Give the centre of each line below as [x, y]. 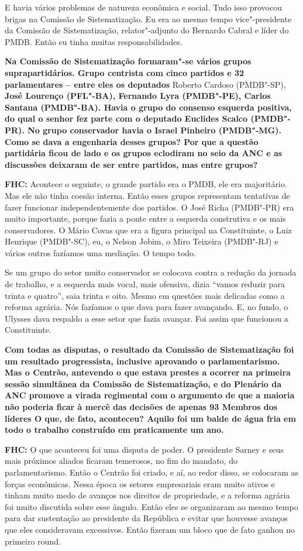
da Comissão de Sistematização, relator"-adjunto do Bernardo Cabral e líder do [147, 30]
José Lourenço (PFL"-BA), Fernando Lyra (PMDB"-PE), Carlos [138, 96]
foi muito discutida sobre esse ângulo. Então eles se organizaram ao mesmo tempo [151, 506]
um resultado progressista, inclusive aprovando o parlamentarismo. [142, 361]
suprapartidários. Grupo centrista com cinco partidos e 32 [124, 72]
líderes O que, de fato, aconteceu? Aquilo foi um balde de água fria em [150, 418]
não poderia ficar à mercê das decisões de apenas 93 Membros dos [141, 407]
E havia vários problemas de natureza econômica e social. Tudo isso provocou [143, 7]
